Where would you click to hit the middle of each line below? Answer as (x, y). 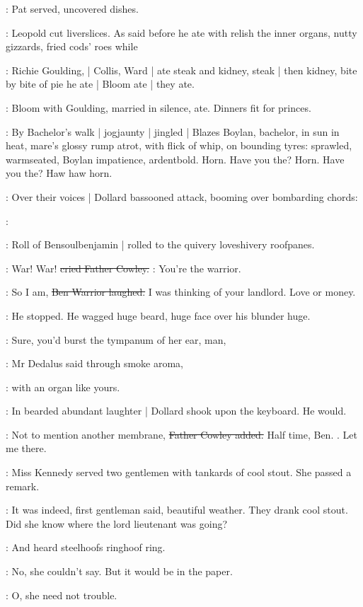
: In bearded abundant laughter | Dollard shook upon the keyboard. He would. (176, 411)
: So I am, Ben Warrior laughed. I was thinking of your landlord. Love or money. (181, 292)
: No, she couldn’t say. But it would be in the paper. (119, 571)
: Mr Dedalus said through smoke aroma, (94, 363)
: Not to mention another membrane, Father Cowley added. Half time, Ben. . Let (181, 434)
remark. (23, 486)
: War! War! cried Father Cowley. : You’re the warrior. (123, 268)
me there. (26, 448)
